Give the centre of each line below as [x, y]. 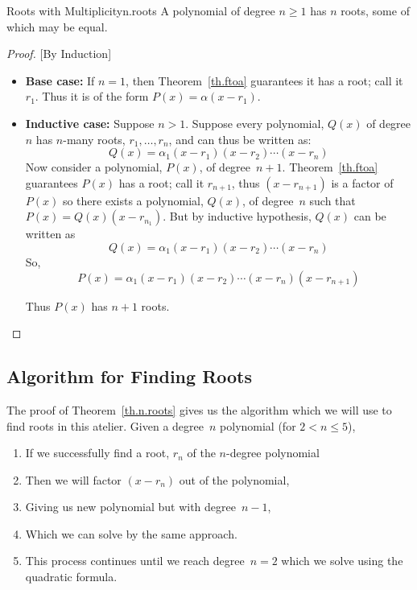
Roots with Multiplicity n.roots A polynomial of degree [141, 10]
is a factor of [362, 182]
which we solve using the [342, 561]
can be [370, 216]
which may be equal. [57, 26]
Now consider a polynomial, [94, 167]
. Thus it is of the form [92, 96]
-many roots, [94, 139]
